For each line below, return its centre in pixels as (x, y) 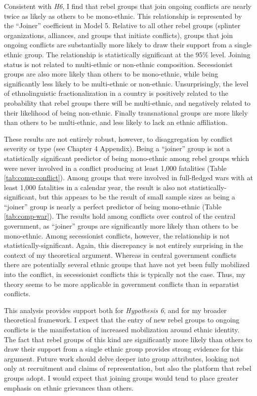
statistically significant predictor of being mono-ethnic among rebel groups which (127, 158)
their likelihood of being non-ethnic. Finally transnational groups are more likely (126, 112)
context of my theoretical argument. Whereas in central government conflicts (120, 255)
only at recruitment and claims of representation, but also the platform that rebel (128, 368)
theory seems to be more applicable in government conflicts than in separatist (122, 284)
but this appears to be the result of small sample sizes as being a (137, 197)
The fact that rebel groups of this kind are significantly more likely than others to (128, 339)
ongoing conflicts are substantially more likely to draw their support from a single (128, 45)
